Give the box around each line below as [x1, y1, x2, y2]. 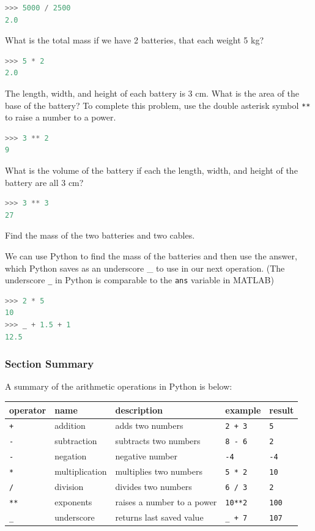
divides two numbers [115, 480, 192, 492]
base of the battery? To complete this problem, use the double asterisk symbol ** [5, 98, 311, 111]
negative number [115, 450, 177, 462]
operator [9, 403, 46, 416]
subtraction [54, 434, 97, 447]
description [115, 403, 163, 416]
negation [54, 450, 87, 462]
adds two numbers [115, 419, 183, 432]
